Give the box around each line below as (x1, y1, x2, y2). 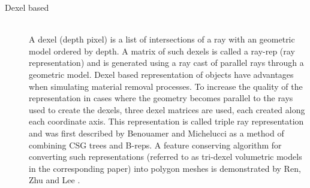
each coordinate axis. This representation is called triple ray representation (29, 115, 304, 128)
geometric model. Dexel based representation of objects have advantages (29, 68, 294, 80)
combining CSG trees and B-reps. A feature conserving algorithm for (29, 138, 282, 151)
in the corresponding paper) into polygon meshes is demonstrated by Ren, (29, 162, 301, 174)
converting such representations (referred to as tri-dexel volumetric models (29, 150, 302, 163)
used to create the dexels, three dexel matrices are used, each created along (29, 103, 305, 116)
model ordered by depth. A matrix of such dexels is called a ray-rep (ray (29, 44, 295, 57)
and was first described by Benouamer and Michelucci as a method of (29, 126, 284, 139)
